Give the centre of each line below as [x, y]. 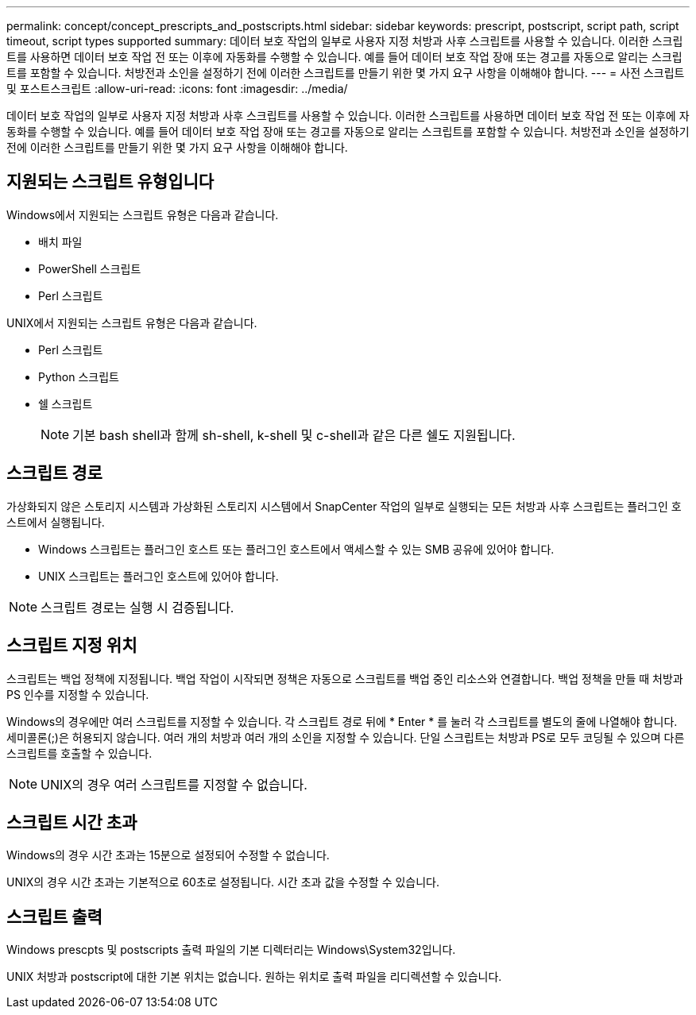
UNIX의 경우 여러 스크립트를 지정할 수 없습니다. [174, 784]
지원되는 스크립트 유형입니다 [110, 182]
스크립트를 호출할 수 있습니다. [79, 753]
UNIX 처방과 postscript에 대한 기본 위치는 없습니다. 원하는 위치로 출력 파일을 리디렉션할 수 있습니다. [254, 977]
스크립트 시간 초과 [72, 822]
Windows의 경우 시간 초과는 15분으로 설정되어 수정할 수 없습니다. [168, 855]
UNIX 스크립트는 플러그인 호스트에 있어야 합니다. [159, 576]
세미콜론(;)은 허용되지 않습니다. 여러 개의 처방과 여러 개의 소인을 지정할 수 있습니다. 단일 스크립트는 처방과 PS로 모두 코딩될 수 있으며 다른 [346, 737]
